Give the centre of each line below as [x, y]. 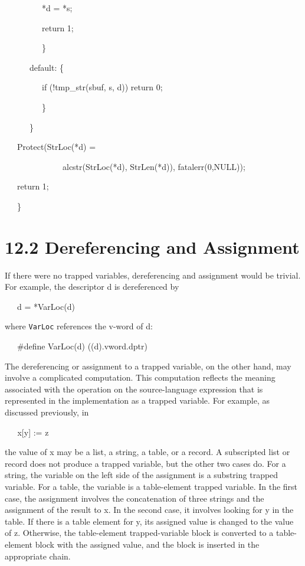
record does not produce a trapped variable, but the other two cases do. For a [145, 463]
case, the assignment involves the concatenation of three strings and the [135, 498]
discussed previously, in [47, 412]
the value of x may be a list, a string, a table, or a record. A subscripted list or [147, 452]
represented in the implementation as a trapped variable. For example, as [137, 400]
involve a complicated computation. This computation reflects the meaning [140, 377]
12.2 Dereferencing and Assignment [152, 246]
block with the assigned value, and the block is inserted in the [147, 544]
